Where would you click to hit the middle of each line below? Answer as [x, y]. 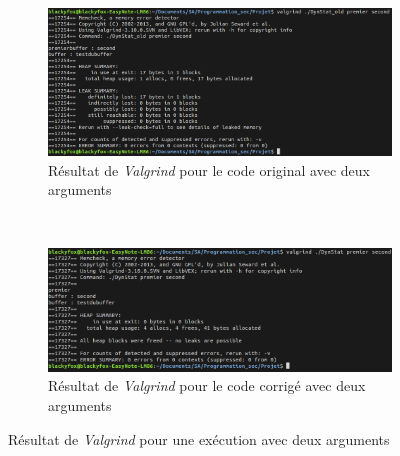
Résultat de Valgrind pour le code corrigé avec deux [207, 385]
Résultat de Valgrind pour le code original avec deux [209, 169]
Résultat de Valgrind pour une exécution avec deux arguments [199, 438]
